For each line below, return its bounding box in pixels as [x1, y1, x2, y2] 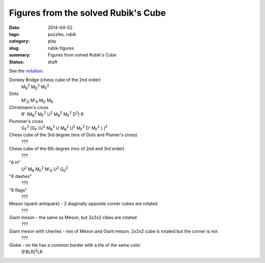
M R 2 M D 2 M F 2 [21, 83, 49, 91]
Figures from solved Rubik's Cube [48, 52, 117, 58]
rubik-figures [48, 45, 75, 51]
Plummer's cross [9, 118, 44, 124]
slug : [9, 45, 20, 51]
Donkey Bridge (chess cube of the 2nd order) [9, 77, 101, 83]
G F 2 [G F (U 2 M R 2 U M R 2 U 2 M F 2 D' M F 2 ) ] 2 [21, 124, 108, 132]
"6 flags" [9, 187, 27, 193]
